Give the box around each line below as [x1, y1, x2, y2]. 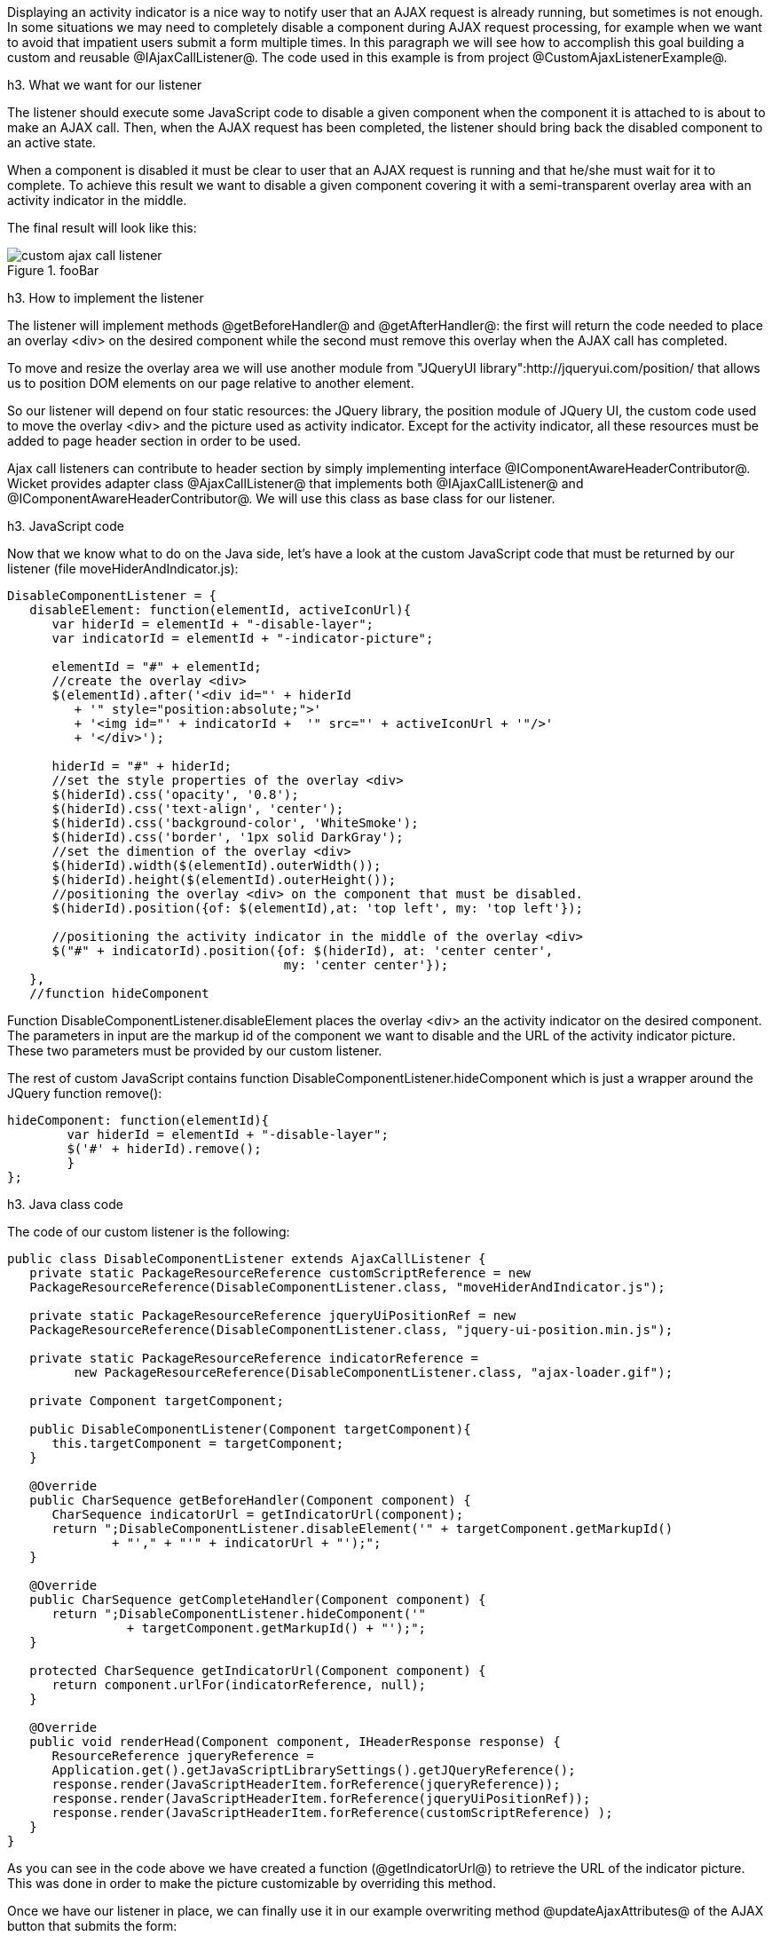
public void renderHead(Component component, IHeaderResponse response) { [29, 1734, 561, 1749]
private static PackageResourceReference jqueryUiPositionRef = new [29, 1308, 516, 1323]
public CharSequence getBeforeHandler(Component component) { [29, 1493, 471, 1507]
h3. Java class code [7, 1197, 123, 1212]
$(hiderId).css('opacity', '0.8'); [51, 787, 299, 802]
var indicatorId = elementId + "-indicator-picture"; [51, 631, 434, 645]
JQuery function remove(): [7, 1086, 162, 1101]
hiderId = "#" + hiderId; [51, 759, 232, 773]
